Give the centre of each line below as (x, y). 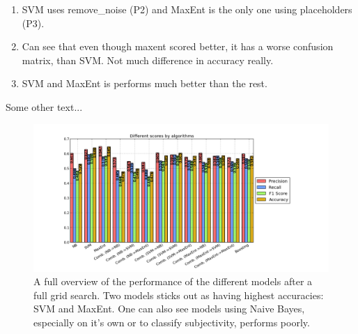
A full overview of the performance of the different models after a (173, 281)
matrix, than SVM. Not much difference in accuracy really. (148, 60)
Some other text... (44, 106)
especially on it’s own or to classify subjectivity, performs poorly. (172, 322)
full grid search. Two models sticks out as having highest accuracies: (179, 295)
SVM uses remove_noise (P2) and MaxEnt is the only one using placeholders (187, 9)
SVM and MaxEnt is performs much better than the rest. (145, 83)
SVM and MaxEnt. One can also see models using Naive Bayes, (169, 309)
